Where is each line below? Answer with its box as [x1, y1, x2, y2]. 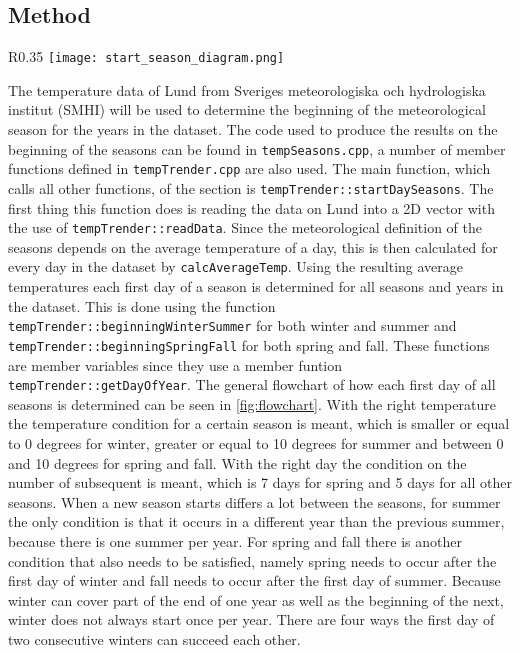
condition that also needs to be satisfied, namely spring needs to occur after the [8, 550, 497, 571]
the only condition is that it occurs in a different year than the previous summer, [8, 511, 505, 532]
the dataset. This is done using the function [8, 295, 276, 316]
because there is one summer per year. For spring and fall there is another [8, 531, 462, 552]
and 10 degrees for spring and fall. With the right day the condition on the [8, 452, 467, 473]
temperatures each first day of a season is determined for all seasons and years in [8, 276, 504, 297]
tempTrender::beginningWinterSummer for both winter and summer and [8, 315, 457, 336]
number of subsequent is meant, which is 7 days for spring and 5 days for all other [8, 472, 512, 493]
